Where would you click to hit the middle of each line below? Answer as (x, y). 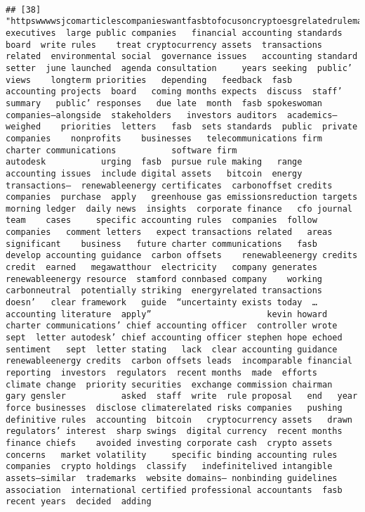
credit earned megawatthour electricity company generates (161, 268)
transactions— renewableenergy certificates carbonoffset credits (169, 185)
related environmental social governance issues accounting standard (182, 57)
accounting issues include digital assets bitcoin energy (154, 173)
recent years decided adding (79, 502)
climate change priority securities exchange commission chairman (169, 384)
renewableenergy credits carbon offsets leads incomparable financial (179, 361)
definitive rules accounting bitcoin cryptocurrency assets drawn (179, 420)
